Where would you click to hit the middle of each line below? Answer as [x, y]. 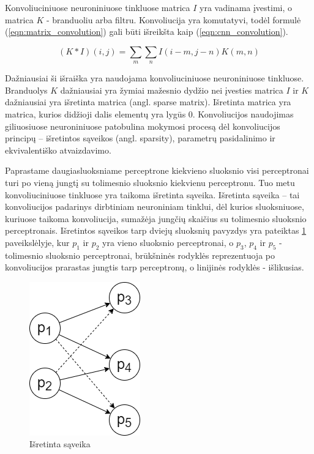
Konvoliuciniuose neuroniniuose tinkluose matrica [98, 7]
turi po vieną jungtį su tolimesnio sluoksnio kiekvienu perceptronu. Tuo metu [150, 182]
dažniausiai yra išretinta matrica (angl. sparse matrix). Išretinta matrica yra [148, 102]
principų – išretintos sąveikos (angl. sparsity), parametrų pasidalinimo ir [140, 138]
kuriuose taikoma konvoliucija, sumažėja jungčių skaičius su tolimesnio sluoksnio [156, 218]
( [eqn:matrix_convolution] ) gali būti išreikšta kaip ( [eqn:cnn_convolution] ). [147, 32]
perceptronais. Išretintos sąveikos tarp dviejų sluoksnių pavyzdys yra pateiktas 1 [156, 230]
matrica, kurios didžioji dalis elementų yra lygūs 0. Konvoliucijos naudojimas [149, 113]
